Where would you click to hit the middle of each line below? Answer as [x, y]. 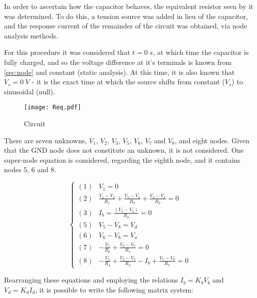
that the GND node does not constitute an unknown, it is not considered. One [124, 150]
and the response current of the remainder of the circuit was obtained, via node [126, 26]
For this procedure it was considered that [67, 52]
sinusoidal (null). [30, 91]
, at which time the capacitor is [201, 52]
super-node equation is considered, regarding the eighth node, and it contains [122, 159]
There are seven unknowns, [45, 140]
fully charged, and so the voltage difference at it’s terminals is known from [118, 62]
